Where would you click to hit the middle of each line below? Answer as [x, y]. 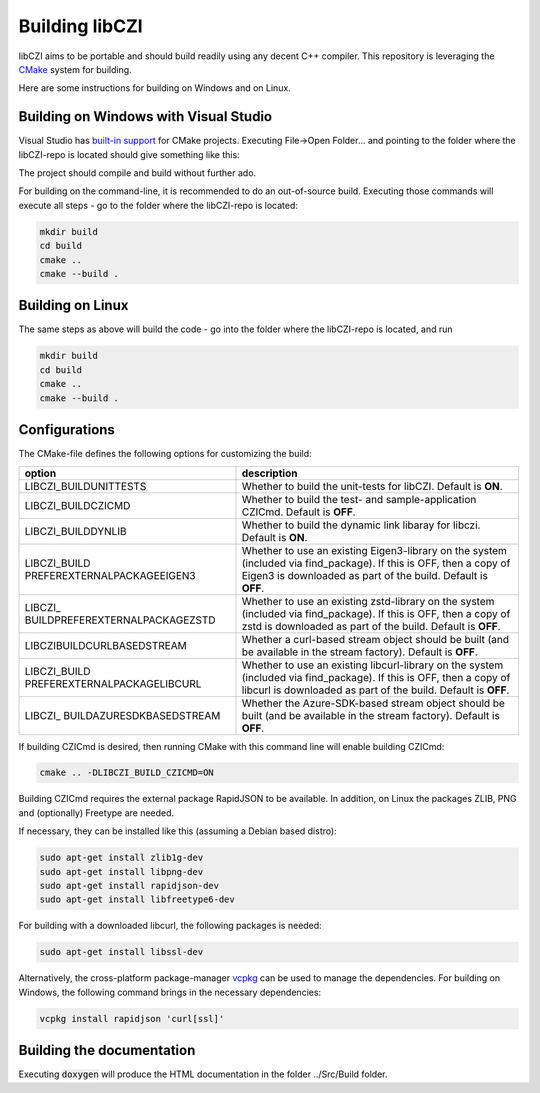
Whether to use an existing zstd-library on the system [368, 601]
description [269, 473]
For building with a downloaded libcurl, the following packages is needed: [170, 926]
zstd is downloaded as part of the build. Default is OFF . [371, 626]
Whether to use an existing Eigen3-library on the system [374, 550]
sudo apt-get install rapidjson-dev [129, 886]
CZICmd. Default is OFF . [298, 512]
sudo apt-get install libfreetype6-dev [137, 899]
